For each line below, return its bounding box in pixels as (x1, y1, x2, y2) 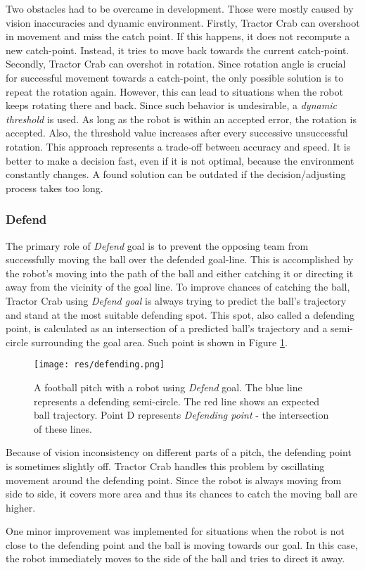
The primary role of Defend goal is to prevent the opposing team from (6, 238, 309, 253)
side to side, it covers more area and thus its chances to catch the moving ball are (6, 486, 357, 501)
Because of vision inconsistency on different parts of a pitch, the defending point (6, 445, 352, 460)
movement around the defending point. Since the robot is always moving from (6, 472, 342, 487)
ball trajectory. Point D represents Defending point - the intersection (34, 407, 329, 422)
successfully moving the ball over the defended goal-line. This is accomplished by (6, 252, 354, 267)
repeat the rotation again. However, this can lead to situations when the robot (6, 84, 343, 99)
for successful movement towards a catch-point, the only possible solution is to (6, 70, 344, 84)
